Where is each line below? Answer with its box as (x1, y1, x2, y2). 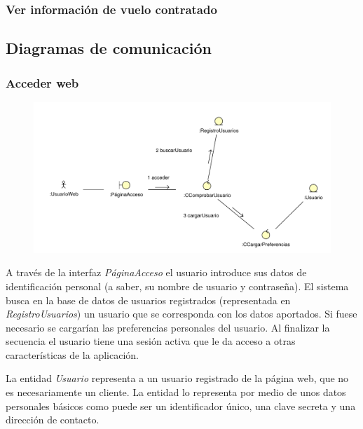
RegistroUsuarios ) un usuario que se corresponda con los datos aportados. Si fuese (6, 306, 357, 321)
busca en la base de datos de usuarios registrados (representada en (6, 292, 291, 307)
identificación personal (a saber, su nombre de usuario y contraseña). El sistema (6, 278, 349, 293)
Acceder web (6, 74, 79, 91)
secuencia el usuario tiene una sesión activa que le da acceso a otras (6, 334, 296, 348)
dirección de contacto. (6, 412, 100, 427)
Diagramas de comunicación (6, 37, 212, 59)
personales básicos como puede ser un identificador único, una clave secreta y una (6, 398, 356, 413)
